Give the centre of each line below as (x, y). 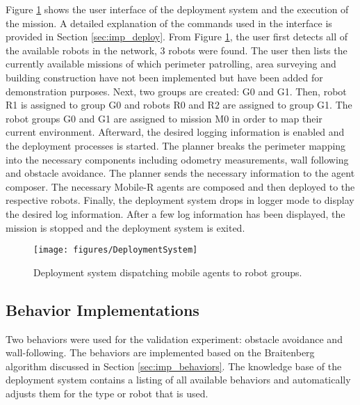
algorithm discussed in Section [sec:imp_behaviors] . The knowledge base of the (174, 366)
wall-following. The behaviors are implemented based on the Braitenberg (160, 352)
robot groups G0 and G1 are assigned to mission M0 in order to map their (164, 118)
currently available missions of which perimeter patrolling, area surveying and (171, 64)
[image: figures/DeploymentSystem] (116, 250)
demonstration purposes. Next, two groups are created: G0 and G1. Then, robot (176, 91)
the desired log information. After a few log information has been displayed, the (175, 213)
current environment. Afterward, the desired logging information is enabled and (175, 132)
